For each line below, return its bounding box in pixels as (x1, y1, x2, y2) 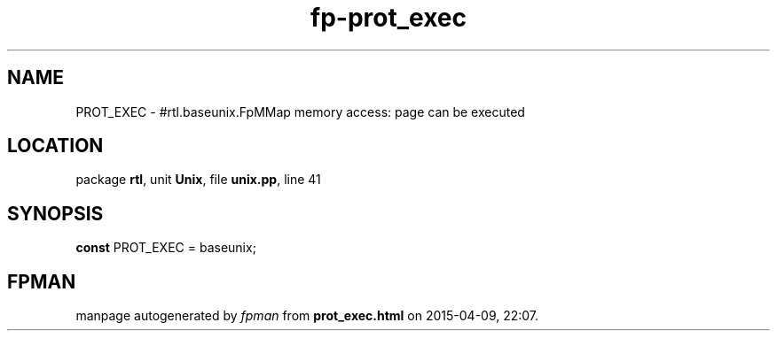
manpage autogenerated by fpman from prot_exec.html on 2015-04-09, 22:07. (75, 308, 539, 324)
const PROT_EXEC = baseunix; (75, 240, 256, 256)
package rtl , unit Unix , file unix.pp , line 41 (75, 172, 321, 188)
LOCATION (7, 134, 104, 157)
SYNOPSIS (7, 202, 104, 225)
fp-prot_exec (310, 3, 467, 33)
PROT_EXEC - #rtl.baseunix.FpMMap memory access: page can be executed (75, 104, 525, 119)
